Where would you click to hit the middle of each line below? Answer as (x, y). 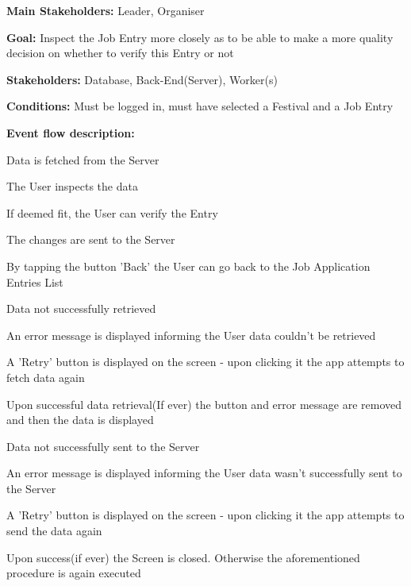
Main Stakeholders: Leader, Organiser (106, 10)
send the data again (54, 531)
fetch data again (46, 377)
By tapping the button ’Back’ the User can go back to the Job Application (188, 266)
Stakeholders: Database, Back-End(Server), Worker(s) (142, 79)
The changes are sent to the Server (91, 239)
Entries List (35, 281)
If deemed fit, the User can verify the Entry (112, 212)
